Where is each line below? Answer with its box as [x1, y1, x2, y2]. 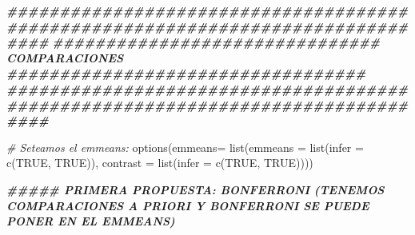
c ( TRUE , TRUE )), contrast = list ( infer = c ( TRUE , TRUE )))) [6, 154, 313, 171]
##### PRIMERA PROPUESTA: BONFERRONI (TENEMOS [6, 181, 385, 197]
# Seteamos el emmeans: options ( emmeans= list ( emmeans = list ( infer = [6, 138, 364, 155]
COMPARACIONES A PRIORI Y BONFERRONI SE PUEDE [6, 197, 369, 213]
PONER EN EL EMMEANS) [6, 213, 175, 229]
